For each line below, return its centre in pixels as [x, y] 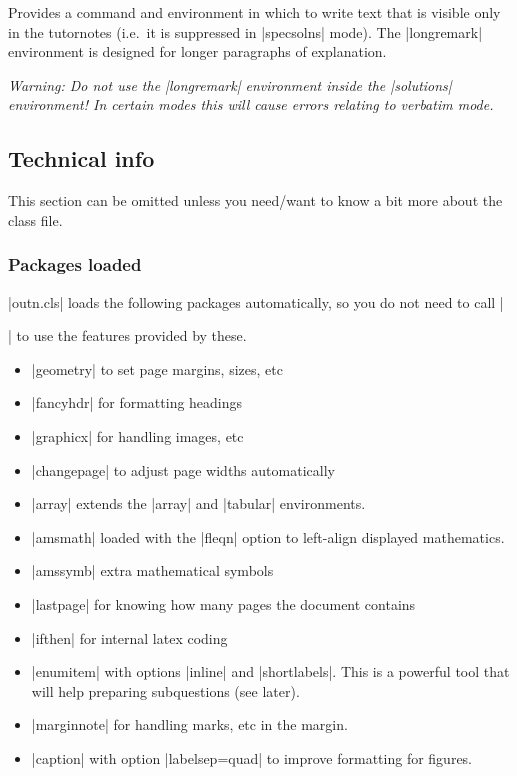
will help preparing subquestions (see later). [165, 690]
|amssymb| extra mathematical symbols [152, 570]
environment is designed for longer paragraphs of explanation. [197, 51]
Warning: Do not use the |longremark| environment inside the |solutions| [230, 84]
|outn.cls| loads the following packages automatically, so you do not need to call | [256, 301]
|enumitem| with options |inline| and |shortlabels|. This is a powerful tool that [270, 671]
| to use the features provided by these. [127, 335]
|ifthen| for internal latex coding [129, 637]
